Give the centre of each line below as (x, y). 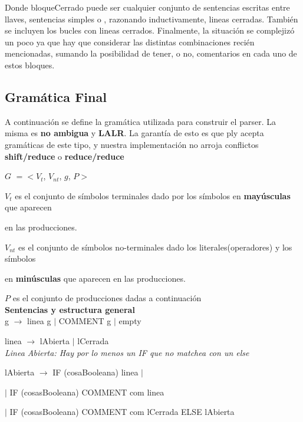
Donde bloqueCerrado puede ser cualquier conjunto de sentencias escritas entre (147, 7)
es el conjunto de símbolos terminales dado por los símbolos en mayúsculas (153, 195)
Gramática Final (56, 96)
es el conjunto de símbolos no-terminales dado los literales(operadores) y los (155, 247)
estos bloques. (30, 65)
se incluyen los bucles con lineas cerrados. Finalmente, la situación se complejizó (150, 30)
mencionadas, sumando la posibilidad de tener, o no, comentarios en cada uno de (151, 53)
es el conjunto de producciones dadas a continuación (107, 298)
